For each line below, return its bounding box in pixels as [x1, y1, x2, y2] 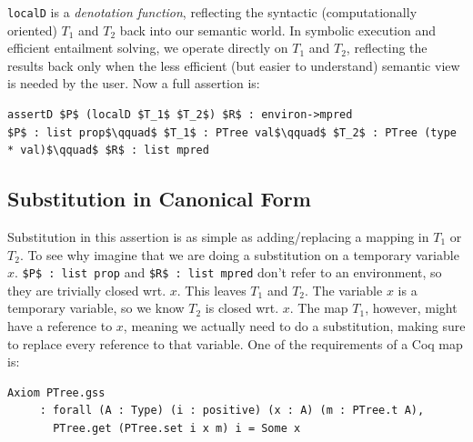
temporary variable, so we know [7, 298, 185, 317]
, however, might [365, 298, 458, 317]
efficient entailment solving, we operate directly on [7, 38, 288, 57]
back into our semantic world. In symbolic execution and [119, 20, 436, 39]
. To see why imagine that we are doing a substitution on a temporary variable [19, 245, 459, 264]
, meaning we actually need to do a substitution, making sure [123, 316, 466, 336]
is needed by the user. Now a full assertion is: [7, 74, 260, 93]
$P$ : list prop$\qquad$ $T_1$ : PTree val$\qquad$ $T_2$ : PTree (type [7, 126, 457, 139]
